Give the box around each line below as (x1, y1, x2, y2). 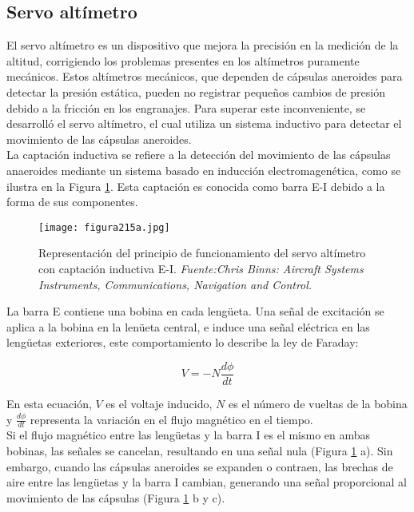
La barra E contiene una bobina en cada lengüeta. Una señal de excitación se (6, 303, 384, 320)
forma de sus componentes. (6, 193, 138, 210)
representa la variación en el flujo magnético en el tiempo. (30, 411, 313, 427)
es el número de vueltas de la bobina (228, 395, 408, 412)
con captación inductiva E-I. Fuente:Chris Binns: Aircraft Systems (38, 260, 364, 276)
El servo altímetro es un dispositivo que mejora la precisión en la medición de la (6, 37, 399, 54)
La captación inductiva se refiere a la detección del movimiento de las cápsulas (6, 146, 391, 163)
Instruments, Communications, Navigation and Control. (38, 276, 312, 292)
